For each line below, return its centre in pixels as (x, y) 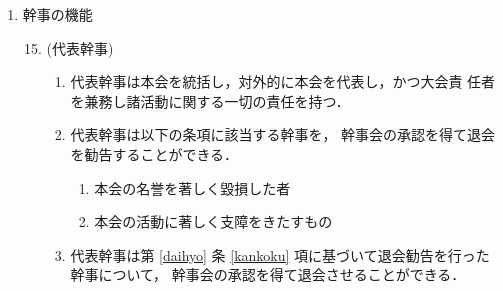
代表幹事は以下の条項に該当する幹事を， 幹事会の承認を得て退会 (283, 134)
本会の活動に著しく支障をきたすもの (213, 221)
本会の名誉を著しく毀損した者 (192, 187)
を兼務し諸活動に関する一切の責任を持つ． (210, 100)
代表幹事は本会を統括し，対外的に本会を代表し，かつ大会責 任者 (283, 81)
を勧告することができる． (154, 153)
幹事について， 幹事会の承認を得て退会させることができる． (268, 274)
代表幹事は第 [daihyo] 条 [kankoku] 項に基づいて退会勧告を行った (280, 254)
